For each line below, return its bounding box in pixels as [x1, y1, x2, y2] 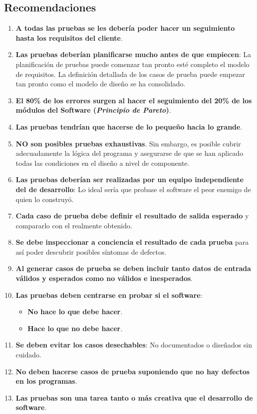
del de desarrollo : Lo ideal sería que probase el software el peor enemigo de [15, 184, 251, 194]
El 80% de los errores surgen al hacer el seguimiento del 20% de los [15, 95, 252, 105]
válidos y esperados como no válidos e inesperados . [15, 273, 193, 283]
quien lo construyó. [15, 194, 74, 204]
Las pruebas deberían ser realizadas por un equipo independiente [15, 174, 244, 185]
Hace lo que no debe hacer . [27, 323, 123, 333]
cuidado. [15, 349, 42, 360]
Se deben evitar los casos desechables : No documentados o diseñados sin [15, 340, 252, 350]
